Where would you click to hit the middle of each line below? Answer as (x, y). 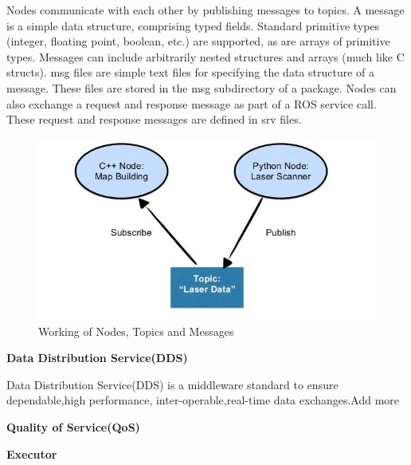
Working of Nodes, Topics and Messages (136, 331)
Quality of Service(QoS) (73, 427)
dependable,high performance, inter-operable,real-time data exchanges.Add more (203, 400)
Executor (32, 453)
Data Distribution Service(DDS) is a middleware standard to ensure (172, 384)
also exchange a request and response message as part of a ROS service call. (192, 103)
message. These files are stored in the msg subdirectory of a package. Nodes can (202, 87)
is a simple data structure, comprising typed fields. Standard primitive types (193, 25)
